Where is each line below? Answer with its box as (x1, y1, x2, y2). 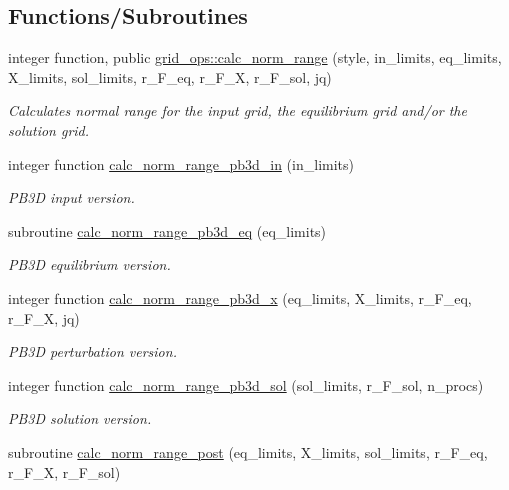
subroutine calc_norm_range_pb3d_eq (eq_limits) (8, 220, 327, 241)
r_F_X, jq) (8, 307, 80, 328)
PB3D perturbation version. (8, 341, 177, 362)
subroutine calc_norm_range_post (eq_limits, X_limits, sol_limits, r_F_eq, (8, 441, 488, 462)
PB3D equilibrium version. (8, 254, 171, 275)
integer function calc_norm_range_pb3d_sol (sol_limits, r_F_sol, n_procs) (8, 374, 484, 395)
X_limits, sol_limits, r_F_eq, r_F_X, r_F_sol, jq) (8, 66, 332, 87)
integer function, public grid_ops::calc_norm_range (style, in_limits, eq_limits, (8, 47, 502, 68)
